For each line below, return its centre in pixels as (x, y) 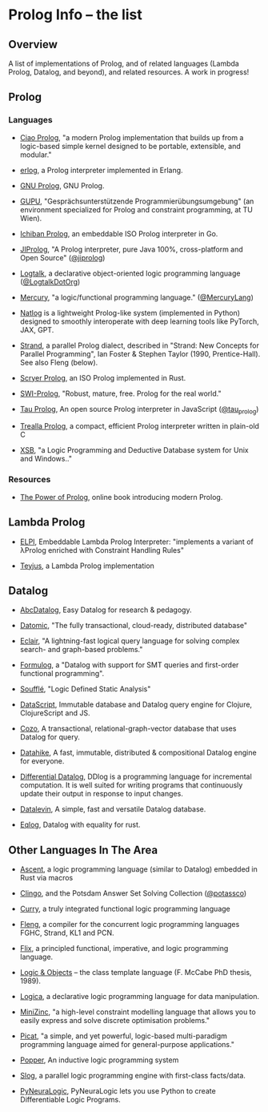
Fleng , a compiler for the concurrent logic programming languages (130, 925)
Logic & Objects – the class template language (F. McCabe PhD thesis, (136, 973)
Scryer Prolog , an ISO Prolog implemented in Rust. (103, 377)
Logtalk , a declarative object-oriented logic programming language (130, 273)
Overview (33, 44)
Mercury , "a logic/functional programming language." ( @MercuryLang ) (137, 297)
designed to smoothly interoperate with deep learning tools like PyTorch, (140, 321)
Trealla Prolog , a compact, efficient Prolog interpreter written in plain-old (140, 426)
